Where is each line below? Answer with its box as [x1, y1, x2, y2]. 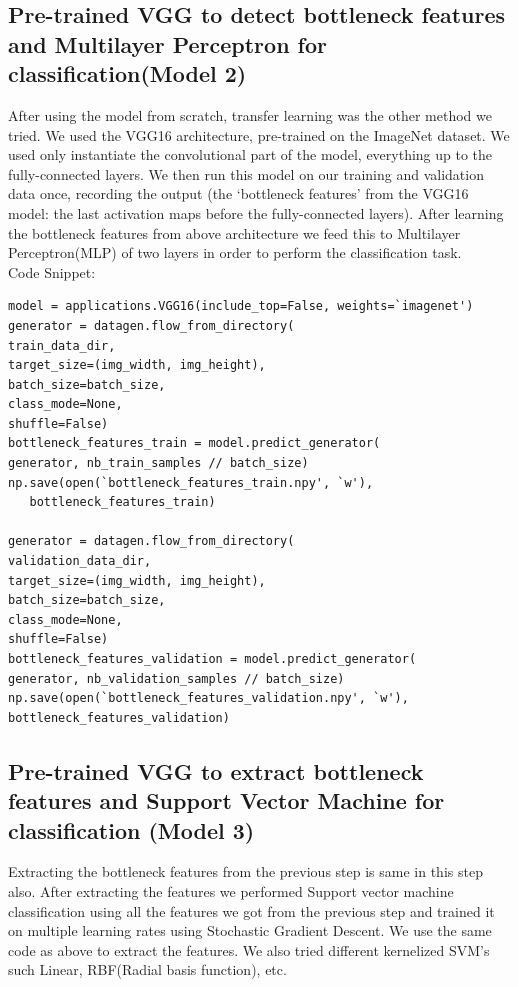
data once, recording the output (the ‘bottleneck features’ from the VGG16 [8, 183, 469, 204]
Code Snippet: [8, 261, 96, 282]
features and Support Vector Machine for [8, 785, 445, 816]
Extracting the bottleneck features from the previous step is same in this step [8, 861, 483, 882]
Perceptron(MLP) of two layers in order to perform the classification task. [8, 242, 462, 263]
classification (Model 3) [8, 814, 255, 845]
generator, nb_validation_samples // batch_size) [8, 671, 345, 686]
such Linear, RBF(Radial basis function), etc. [8, 959, 287, 980]
